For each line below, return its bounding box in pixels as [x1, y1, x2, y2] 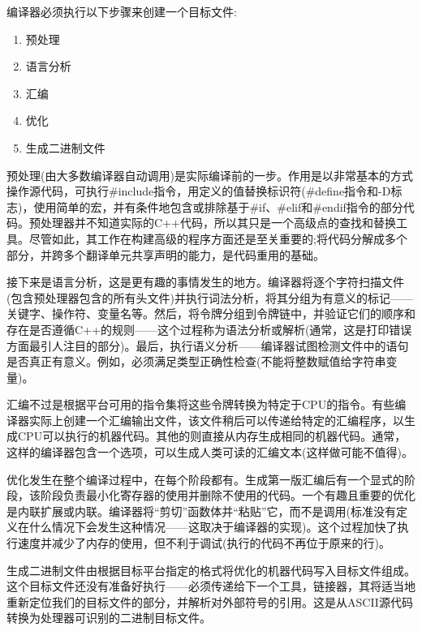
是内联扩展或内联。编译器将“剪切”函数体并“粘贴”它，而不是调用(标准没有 [6, 502, 396, 519]
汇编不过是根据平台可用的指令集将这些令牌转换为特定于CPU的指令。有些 [6, 396, 395, 413]
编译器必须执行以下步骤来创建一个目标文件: [6, 3, 237, 19]
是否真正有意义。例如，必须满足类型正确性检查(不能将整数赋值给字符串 [6, 353, 386, 370]
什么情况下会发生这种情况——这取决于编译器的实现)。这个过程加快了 [28, 518, 398, 535]
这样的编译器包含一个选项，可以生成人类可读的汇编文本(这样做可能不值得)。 [6, 444, 413, 461]
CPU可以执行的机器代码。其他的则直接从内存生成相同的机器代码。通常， [17, 427, 407, 444]
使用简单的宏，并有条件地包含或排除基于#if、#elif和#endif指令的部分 [33, 198, 403, 215]
